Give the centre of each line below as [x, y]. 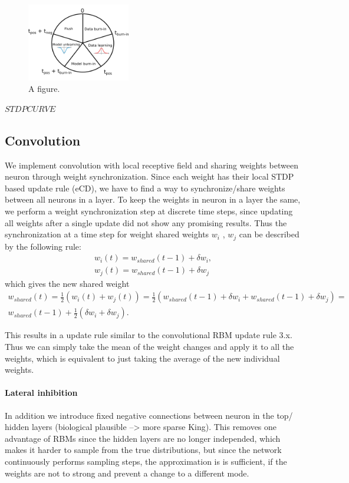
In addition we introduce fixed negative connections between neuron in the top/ [149, 415]
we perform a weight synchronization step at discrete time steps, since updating [149, 211]
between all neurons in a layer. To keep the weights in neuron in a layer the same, [153, 199]
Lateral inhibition [41, 393]
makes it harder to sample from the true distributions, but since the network [143, 450]
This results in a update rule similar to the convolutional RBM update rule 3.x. [149, 335]
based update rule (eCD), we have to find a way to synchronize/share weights [145, 188]
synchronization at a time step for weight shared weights [107, 234]
